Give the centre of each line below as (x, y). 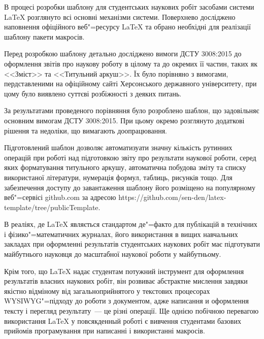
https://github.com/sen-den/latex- (172, 197)
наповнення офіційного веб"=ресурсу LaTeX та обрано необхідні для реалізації (127, 27)
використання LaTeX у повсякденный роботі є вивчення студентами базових (123, 320)
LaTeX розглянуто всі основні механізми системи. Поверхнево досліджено (120, 16)
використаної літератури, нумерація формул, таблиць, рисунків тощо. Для (118, 177)
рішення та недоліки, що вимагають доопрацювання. (86, 130)
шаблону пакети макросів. (44, 36)
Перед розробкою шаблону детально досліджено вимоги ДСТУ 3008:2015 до (123, 54)
